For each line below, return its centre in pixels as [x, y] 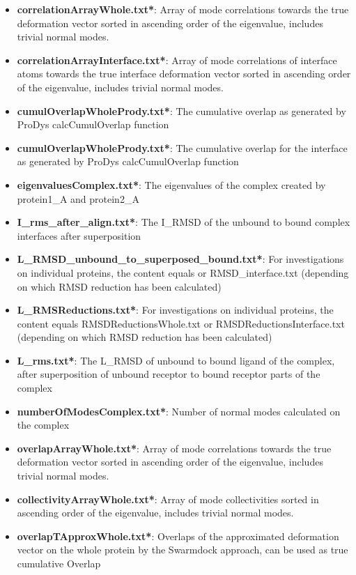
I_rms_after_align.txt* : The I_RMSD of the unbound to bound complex [184, 222]
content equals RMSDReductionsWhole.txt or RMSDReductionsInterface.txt [181, 323]
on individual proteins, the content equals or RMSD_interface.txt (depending [183, 272]
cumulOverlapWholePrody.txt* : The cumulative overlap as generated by [181, 110]
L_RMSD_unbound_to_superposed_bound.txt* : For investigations [180, 259]
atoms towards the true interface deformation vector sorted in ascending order [184, 74]
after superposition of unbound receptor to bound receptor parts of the [169, 374]
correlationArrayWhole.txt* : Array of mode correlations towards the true [183, 9]
